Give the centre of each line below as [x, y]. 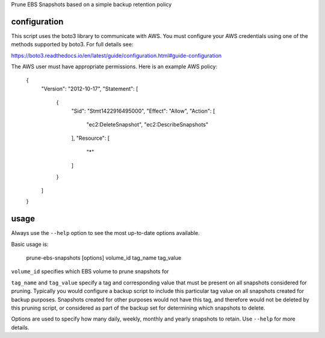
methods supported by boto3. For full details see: [72, 45]
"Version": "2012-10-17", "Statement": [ [90, 89]
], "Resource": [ [91, 138]
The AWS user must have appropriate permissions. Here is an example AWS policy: [114, 67]
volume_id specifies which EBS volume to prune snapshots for [90, 272]
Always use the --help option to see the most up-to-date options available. [105, 233]
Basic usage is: [30, 244]
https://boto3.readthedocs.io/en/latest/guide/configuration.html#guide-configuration [116, 55]
